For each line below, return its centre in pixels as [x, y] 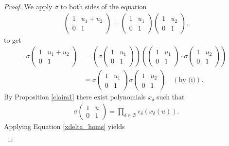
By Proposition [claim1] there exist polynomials [75, 97]
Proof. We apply [28, 6]
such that [171, 97]
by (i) [187, 80]
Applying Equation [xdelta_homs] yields [64, 126]
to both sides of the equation [104, 6]
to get [13, 40]
